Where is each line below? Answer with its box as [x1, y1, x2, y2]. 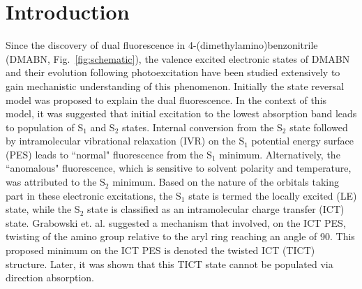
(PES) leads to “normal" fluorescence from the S [6, 147, 213, 161]
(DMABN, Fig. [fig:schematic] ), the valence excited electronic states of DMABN [6, 51, 350, 66]
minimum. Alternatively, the [219, 147, 340, 161]
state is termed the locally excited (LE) [188, 188, 357, 202]
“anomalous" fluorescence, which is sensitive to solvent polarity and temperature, [6, 161, 352, 175]
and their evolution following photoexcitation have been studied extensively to [6, 65, 340, 80]
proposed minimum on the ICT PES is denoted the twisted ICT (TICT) [6, 243, 315, 258]
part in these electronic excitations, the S [6, 188, 181, 202]
